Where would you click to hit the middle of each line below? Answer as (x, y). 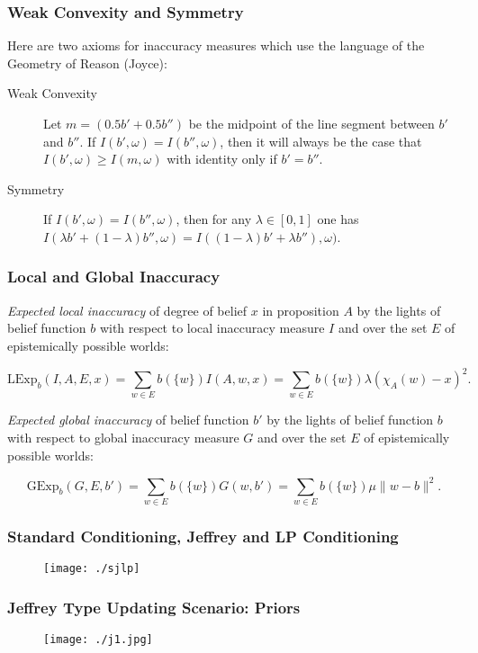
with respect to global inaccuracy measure (123, 437)
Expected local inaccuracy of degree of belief (127, 310)
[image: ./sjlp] (92, 569)
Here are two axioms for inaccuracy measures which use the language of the (216, 45)
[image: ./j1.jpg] (98, 640)
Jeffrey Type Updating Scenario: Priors (154, 607)
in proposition (301, 310)
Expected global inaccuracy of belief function (128, 420)
